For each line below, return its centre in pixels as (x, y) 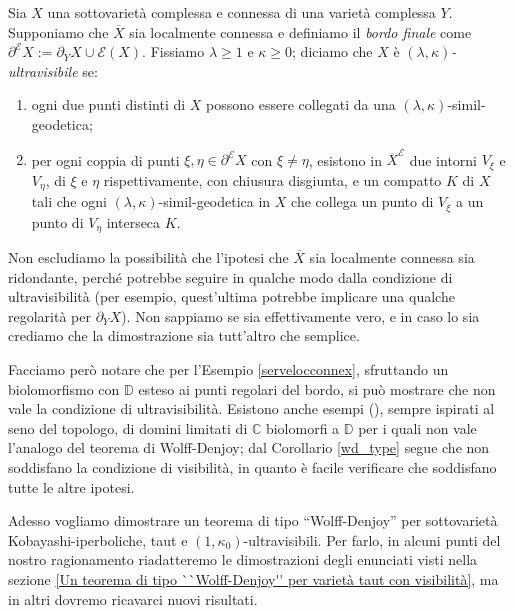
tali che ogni (69, 201)
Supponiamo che (58, 31)
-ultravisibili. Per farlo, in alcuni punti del (372, 539)
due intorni (443, 159)
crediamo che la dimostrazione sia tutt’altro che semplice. (184, 335)
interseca (133, 221)
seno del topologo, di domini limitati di (128, 427)
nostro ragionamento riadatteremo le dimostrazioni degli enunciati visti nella (243, 559)
